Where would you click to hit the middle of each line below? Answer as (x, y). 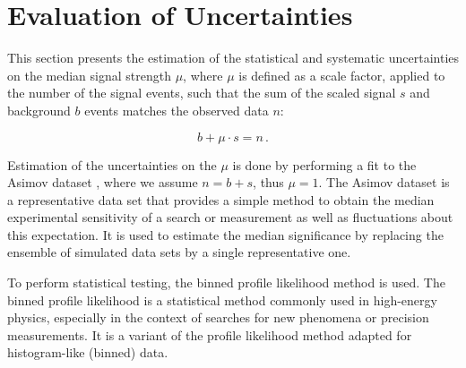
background (39, 110)
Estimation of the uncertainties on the (112, 164)
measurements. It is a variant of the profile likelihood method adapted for (210, 334)
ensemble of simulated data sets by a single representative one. (179, 252)
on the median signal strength (89, 75)
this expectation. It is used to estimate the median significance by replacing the (225, 234)
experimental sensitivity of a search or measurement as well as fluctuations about (230, 217)
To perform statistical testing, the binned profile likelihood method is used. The (226, 282)
